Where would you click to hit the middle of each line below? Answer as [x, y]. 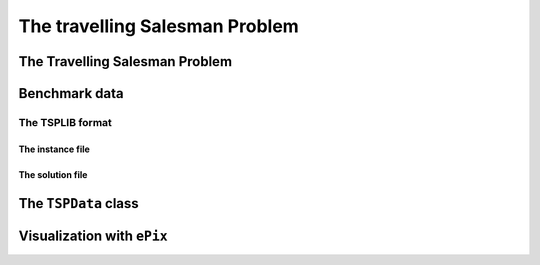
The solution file [53, 174]
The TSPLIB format [65, 122]
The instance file [54, 149]
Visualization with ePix [93, 235]
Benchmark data [71, 93]
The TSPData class [78, 203]
